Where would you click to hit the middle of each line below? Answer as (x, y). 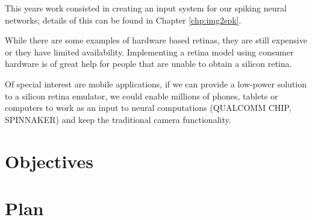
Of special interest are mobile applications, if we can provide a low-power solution (156, 83)
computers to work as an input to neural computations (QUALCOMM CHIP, (148, 108)
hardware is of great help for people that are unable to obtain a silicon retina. (148, 64)
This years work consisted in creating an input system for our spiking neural (146, 8)
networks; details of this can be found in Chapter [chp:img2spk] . (123, 20)
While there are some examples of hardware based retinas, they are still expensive (156, 40)
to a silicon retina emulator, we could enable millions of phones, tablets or (142, 96)
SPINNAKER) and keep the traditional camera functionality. (118, 119)
